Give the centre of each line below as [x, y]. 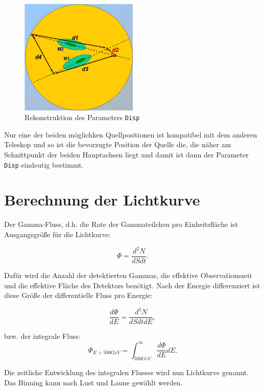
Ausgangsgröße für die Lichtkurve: [57, 234]
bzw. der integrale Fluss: [42, 336]
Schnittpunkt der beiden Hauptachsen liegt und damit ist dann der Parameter [126, 154]
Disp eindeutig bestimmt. [44, 164]
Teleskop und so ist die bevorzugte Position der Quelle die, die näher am [118, 144]
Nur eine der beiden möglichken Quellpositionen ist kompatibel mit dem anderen [131, 134]
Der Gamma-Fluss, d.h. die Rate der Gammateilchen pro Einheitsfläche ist [121, 224]
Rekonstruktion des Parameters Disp [82, 117]
